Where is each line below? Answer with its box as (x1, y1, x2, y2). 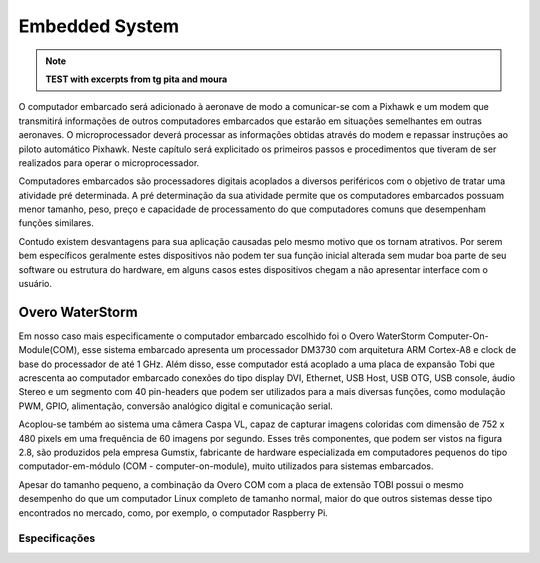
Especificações (18, 531, 96, 545)
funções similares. (18, 217, 94, 229)
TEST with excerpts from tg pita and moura (45, 73, 228, 85)
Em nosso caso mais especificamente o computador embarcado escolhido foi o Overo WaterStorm (18, 330, 426, 342)
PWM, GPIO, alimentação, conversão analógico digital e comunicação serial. (18, 400, 334, 412)
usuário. (18, 278, 53, 290)
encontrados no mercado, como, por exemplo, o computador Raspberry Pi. (18, 506, 329, 519)
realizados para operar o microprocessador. (18, 156, 200, 169)
